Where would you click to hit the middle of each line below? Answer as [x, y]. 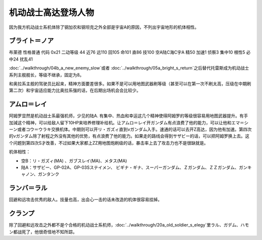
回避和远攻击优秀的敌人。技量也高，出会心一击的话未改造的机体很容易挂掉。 [85, 200]
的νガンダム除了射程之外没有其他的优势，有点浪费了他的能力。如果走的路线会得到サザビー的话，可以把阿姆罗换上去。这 [129, 136]
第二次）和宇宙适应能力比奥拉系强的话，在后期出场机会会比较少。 [75, 90]
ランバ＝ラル [28, 188]
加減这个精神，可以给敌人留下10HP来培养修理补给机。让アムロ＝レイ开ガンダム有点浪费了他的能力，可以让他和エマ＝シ [129, 122]
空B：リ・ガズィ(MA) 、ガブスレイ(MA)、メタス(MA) [74, 161]
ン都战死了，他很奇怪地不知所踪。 [43, 232]
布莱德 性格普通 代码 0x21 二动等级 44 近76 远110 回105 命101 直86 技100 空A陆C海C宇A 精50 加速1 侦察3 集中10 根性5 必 [130, 52]
